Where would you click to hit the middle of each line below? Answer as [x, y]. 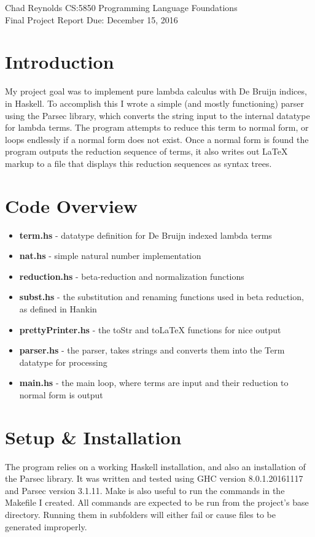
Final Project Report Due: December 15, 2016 [91, 19]
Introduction [60, 62]
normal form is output [61, 394]
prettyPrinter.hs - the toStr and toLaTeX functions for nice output [150, 329]
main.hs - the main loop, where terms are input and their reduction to [154, 383]
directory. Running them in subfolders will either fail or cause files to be [140, 515]
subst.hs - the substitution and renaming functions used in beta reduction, [161, 297]
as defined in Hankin [58, 308]
